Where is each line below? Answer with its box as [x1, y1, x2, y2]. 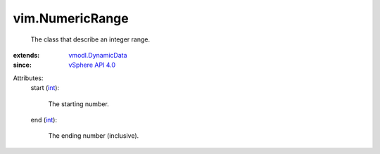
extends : [13, 51, 40, 59]
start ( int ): [30, 84, 60, 92]
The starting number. [48, 99, 109, 108]
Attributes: [13, 74, 44, 82]
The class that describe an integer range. [30, 35, 151, 44]
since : [13, 60, 32, 70]
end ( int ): [30, 115, 58, 124]
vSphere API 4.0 [68, 60, 116, 70]
